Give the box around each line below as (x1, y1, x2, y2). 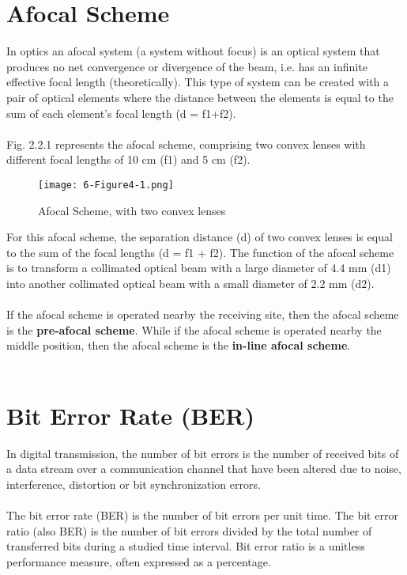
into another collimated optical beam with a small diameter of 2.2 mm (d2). (6, 274, 375, 291)
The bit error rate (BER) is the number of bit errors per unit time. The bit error (6, 506, 398, 523)
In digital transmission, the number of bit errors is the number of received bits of (6, 444, 399, 461)
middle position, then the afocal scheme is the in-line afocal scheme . (6, 337, 351, 354)
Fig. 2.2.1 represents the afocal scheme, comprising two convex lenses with (6, 135, 366, 152)
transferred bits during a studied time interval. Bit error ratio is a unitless (6, 538, 365, 554)
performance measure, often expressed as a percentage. (6, 553, 271, 569)
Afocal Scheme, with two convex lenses (38, 202, 226, 218)
